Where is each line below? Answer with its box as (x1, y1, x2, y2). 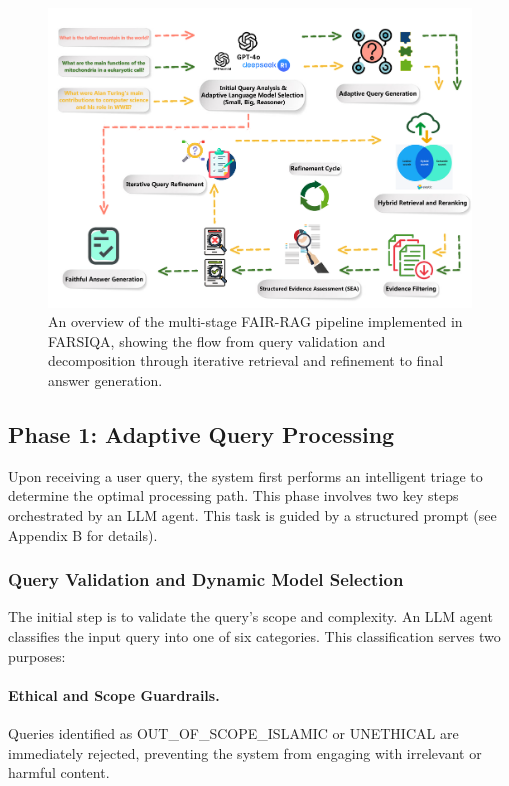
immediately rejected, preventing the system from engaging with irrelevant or (8, 742, 482, 763)
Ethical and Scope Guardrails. (8, 684, 220, 705)
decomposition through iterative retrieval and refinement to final (48, 350, 444, 371)
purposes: (8, 645, 66, 666)
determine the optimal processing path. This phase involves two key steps (8, 485, 459, 506)
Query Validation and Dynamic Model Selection (8, 567, 404, 592)
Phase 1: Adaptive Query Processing (8, 419, 395, 450)
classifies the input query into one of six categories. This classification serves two (8, 626, 501, 647)
